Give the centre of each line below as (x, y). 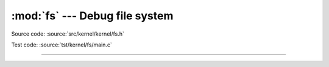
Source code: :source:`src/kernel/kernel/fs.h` (68, 34)
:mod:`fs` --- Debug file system (92, 16)
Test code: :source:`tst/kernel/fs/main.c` (62, 45)
